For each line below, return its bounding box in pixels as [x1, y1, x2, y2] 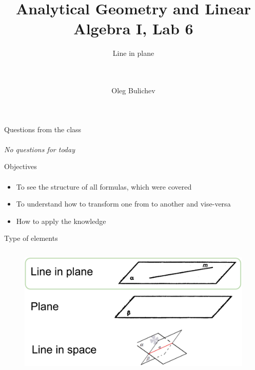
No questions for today [4, 143, 75, 154]
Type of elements [4, 233, 58, 243]
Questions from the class [4, 124, 82, 134]
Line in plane [112, 48, 154, 58]
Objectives [4, 161, 37, 172]
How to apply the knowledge [16, 215, 106, 226]
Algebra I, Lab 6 [73, 18, 193, 39]
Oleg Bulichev [111, 85, 155, 96]
